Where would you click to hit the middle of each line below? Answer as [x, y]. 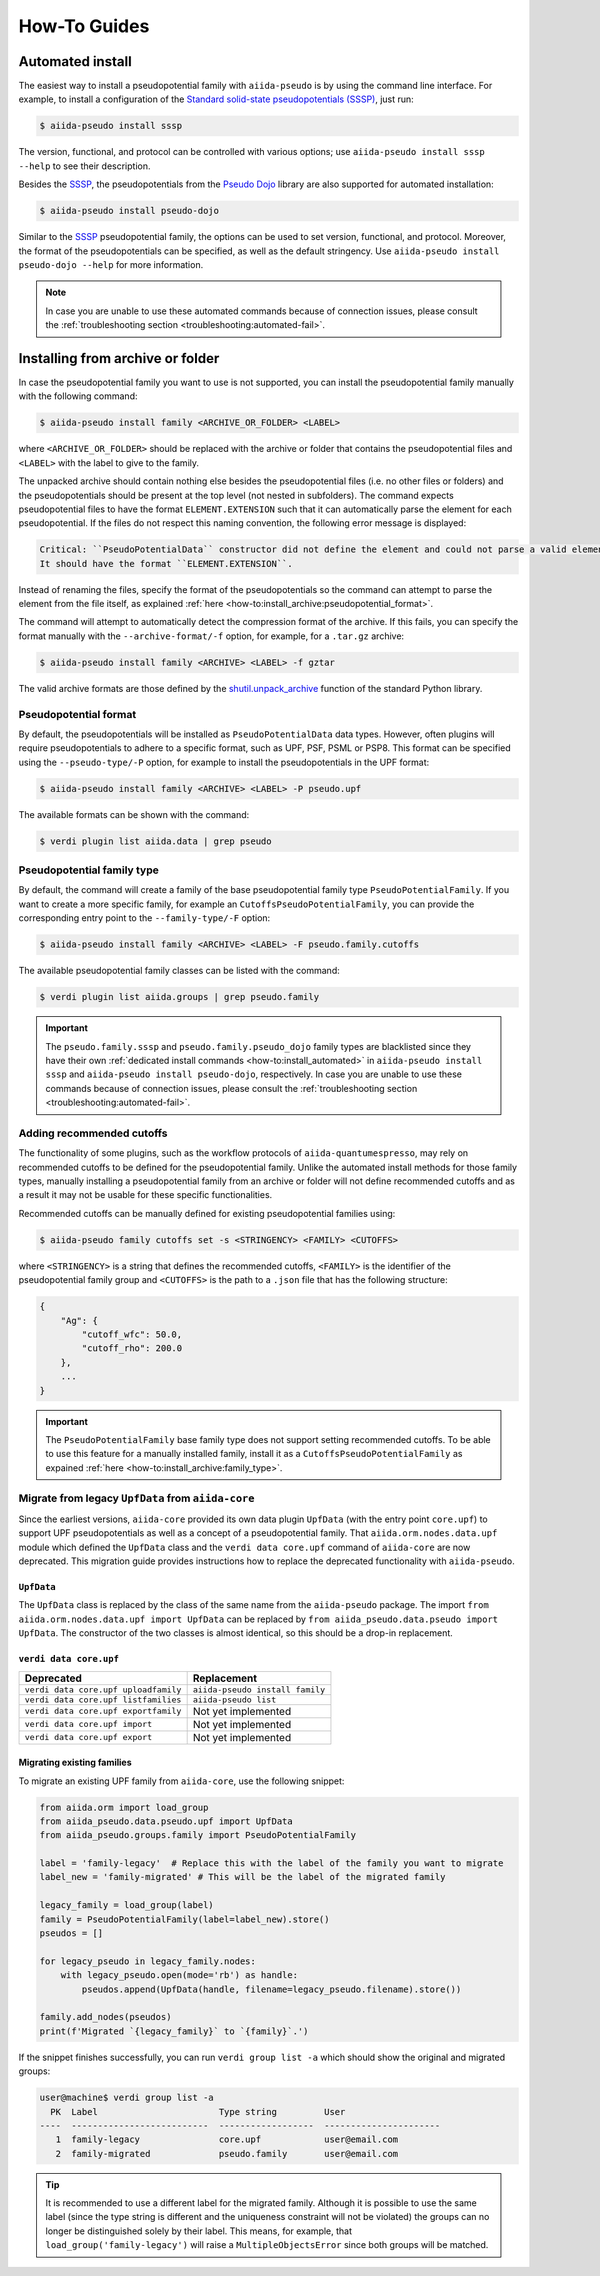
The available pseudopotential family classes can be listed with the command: [179, 971]
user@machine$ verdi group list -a [126, 2098]
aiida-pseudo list [234, 1699]
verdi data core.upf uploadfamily [103, 1689]
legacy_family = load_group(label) [126, 1905]
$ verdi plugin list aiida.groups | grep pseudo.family [179, 997]
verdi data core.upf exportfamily [103, 1711]
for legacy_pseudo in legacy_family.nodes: [148, 1961]
